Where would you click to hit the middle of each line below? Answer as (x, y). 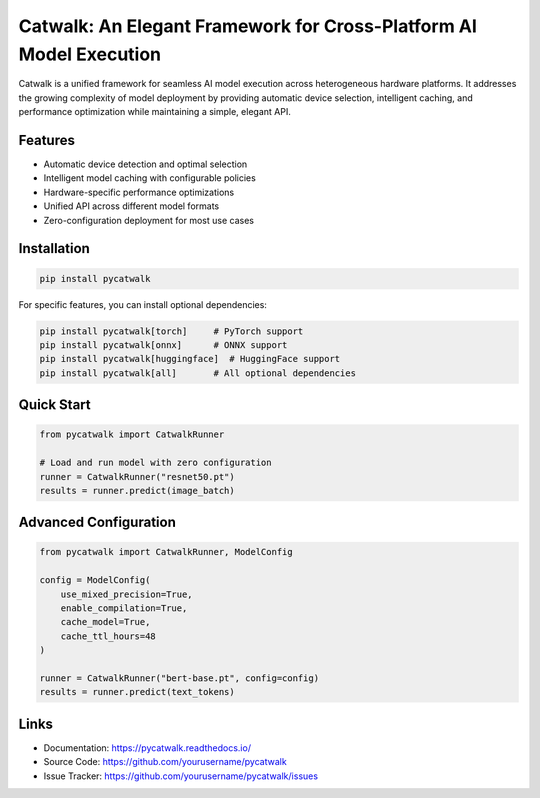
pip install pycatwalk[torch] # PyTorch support (171, 331)
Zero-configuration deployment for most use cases (149, 220)
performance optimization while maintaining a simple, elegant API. (155, 112)
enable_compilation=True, (124, 608)
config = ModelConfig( (95, 580)
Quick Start (54, 405)
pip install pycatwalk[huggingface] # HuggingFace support (190, 359)
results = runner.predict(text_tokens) (137, 692)
